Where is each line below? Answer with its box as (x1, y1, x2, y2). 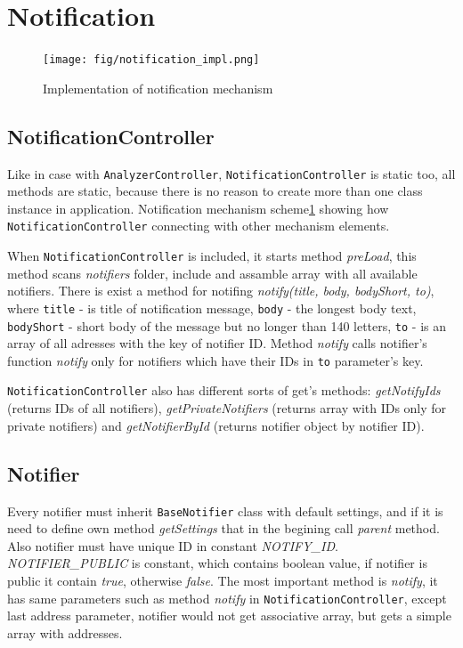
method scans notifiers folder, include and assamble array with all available (7, 263, 418, 282)
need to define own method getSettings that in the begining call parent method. (7, 519, 440, 538)
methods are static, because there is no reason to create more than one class (7, 182, 423, 200)
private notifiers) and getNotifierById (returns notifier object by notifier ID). (7, 416, 425, 434)
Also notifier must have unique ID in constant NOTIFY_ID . (7, 536, 338, 555)
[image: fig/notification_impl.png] (43, 53, 260, 67)
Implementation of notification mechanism (43, 78, 273, 97)
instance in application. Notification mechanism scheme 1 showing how (7, 198, 389, 217)
